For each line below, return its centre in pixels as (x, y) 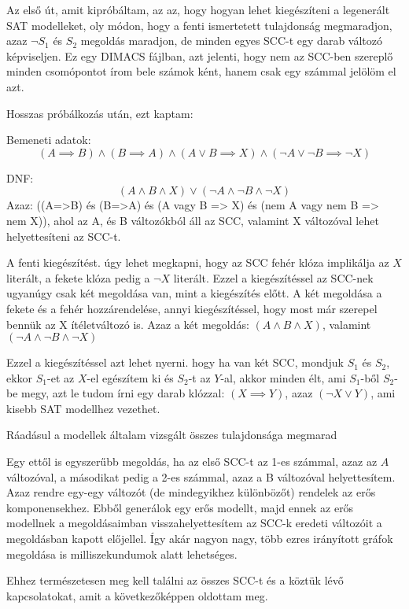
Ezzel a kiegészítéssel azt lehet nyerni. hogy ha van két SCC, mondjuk (175, 362)
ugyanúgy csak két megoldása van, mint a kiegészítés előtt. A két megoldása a (194, 293)
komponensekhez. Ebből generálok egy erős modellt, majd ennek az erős (180, 507)
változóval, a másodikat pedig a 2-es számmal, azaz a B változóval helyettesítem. (201, 476)
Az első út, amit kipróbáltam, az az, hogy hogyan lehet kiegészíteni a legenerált (198, 9)
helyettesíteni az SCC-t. (64, 236)
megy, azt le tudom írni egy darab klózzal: (123, 393)
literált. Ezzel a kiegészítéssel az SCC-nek (273, 277)
